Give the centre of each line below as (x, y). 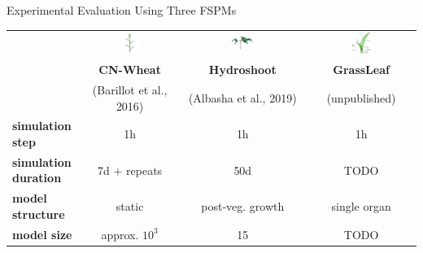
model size (42, 234)
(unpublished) (361, 97)
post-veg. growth (243, 206)
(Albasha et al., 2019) (242, 97)
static (130, 206)
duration (37, 178)
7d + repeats (130, 170)
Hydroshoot (242, 70)
